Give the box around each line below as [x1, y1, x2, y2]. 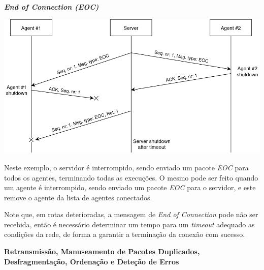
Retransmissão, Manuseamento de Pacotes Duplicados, [4, 246, 200, 257]
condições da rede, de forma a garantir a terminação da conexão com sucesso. [4, 229, 245, 239]
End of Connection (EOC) [4, 2, 99, 12]
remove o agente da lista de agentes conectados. [4, 192, 152, 202]
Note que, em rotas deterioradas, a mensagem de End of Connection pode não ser [4, 209, 258, 220]
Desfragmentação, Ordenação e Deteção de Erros [4, 256, 179, 266]
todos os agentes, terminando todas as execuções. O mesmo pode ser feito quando [4, 172, 258, 183]
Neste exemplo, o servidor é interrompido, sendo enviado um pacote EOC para [4, 162, 249, 172]
